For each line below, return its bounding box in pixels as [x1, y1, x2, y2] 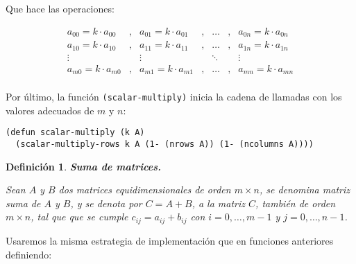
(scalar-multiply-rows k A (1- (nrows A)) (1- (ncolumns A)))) [15, 139, 314, 150]
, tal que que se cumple [31, 209, 128, 224]
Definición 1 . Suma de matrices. [6, 159, 162, 173]
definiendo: [6, 247, 52, 261]
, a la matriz [192, 195, 246, 210]
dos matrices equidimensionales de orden [58, 182, 231, 197]
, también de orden [255, 195, 336, 210]
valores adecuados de [6, 103, 94, 117]
